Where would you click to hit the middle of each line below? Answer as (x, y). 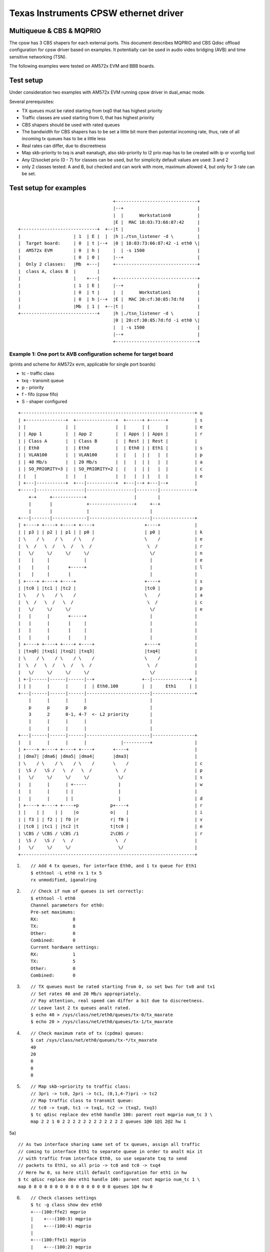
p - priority (33, 387)
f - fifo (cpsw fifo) (40, 394)
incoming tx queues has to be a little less (64, 139)
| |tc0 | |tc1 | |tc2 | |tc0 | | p (110, 588)
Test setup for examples (48, 188)
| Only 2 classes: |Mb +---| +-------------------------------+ (109, 264)
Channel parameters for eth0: (68, 905)
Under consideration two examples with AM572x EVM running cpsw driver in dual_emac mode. (107, 92)
